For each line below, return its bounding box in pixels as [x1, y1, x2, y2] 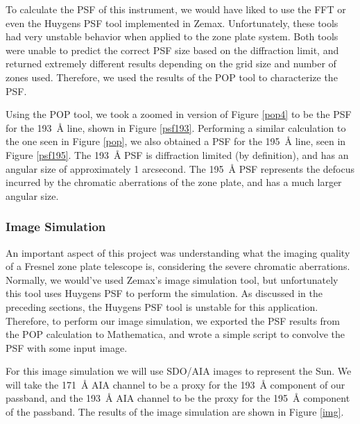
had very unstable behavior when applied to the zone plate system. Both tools [6, 29, 338, 44]
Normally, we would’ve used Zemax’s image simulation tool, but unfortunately [6, 272, 338, 287]
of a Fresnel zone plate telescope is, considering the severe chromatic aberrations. [6, 259, 350, 273]
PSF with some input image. [6, 340, 128, 355]
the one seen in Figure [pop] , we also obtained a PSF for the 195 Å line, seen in [6, 134, 346, 149]
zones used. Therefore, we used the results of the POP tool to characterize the [6, 69, 338, 84]
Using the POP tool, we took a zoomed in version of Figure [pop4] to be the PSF [6, 107, 352, 121]
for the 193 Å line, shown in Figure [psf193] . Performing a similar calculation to [6, 120, 346, 135]
